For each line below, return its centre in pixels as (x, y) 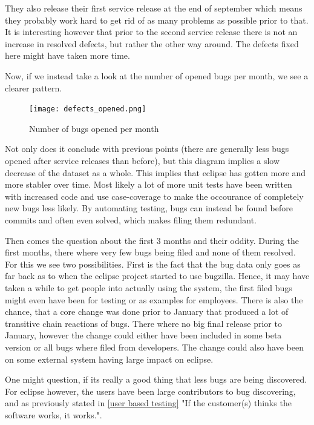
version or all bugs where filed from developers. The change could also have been (154, 347)
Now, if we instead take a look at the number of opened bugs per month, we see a (157, 75)
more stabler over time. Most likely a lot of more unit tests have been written (149, 184)
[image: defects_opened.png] (88, 109)
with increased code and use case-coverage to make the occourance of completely (154, 196)
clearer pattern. (34, 87)
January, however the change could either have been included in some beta (143, 335)
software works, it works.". (54, 414)
